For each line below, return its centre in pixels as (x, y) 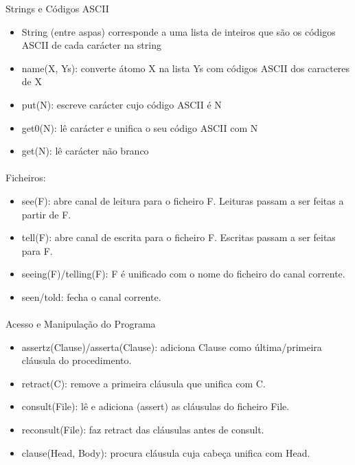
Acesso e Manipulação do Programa (81, 324)
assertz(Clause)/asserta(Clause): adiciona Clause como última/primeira (172, 347)
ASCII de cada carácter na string (91, 45)
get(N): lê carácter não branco (85, 151)
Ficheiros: (26, 178)
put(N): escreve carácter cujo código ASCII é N (122, 104)
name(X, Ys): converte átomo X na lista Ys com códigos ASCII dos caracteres (186, 68)
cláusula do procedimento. (77, 360)
